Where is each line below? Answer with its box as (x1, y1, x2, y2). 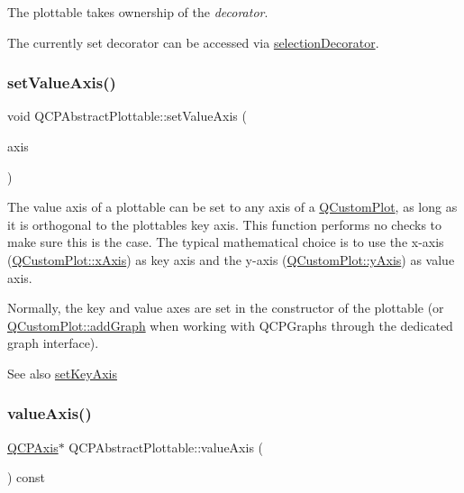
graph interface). (7, 333, 99, 352)
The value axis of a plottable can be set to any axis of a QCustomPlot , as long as (7, 197, 458, 216)
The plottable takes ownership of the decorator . (7, 3, 268, 21)
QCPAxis (7, 437, 59, 456)
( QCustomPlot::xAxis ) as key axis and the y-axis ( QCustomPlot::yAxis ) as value (7, 250, 455, 269)
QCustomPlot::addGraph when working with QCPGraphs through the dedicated (7, 315, 453, 334)
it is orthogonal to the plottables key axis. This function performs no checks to (7, 215, 442, 233)
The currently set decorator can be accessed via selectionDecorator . (7, 32, 379, 51)
